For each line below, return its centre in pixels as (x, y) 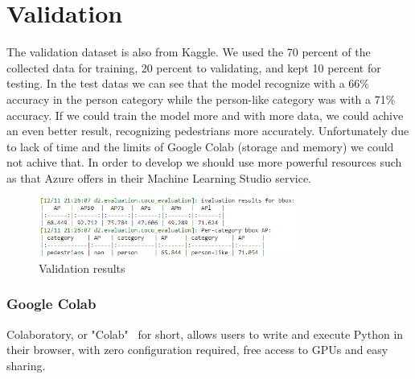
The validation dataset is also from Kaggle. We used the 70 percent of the (189, 52)
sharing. (26, 365)
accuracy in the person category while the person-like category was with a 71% (201, 99)
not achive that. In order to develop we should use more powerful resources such (204, 162)
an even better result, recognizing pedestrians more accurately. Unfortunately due (208, 131)
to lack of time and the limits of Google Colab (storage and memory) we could (200, 146)
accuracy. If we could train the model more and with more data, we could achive (205, 115)
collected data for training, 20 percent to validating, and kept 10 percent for (194, 67)
